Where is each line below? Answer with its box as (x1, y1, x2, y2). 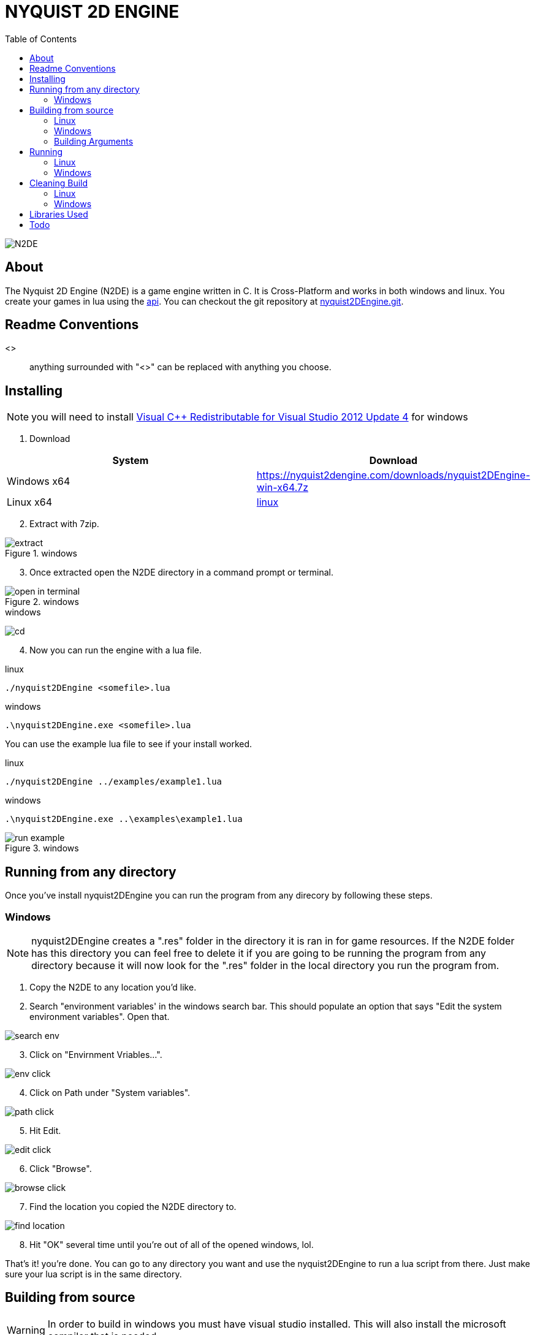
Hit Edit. (29, 1125, 61, 1136)
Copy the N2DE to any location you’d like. (29, 981, 197, 992)
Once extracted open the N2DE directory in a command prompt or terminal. (29, 567, 334, 578)
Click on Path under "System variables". (29, 1087, 191, 1098)
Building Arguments (54, 135, 134, 146)
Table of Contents (5, 33, 77, 44)
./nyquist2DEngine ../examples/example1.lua (5, 777, 222, 787)
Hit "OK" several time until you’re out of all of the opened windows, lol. (29, 1239, 314, 1250)
